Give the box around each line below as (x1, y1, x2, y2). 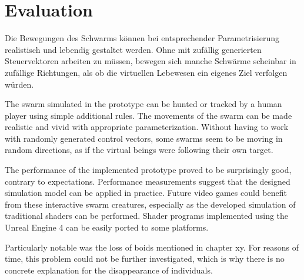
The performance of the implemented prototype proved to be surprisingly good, (5, 164, 292, 176)
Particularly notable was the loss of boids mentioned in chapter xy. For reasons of (5, 241, 299, 253)
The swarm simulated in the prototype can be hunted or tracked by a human (5, 98, 282, 110)
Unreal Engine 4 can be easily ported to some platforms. (5, 221, 209, 234)
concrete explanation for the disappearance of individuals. (5, 264, 213, 276)
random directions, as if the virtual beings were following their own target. (5, 144, 273, 156)
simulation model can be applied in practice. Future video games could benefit (5, 186, 287, 199)
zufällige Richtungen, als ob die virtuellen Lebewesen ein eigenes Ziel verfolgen (5, 66, 288, 78)
